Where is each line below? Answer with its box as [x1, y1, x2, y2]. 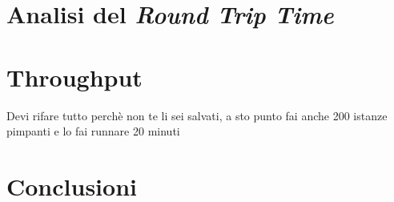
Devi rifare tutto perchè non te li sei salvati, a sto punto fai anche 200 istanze [6, 107, 388, 123]
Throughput [6, 60, 143, 93]
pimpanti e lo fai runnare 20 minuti [6, 123, 180, 139]
